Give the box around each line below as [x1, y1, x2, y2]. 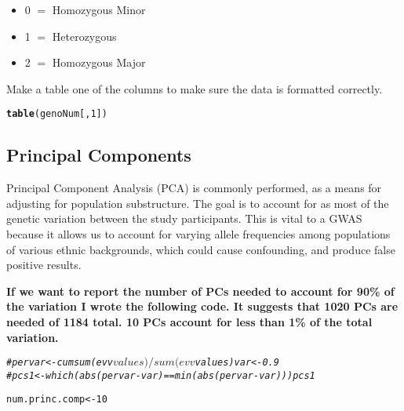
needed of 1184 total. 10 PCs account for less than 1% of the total [6, 313, 373, 329]
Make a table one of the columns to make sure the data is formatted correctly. [6, 80, 383, 96]
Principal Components [6, 143, 191, 167]
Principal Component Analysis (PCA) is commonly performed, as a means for [6, 180, 382, 196]
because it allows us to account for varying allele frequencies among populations [6, 226, 391, 242]
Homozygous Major [52, 54, 146, 71]
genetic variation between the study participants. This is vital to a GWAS [6, 210, 362, 227]
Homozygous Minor [52, 2, 146, 17]
